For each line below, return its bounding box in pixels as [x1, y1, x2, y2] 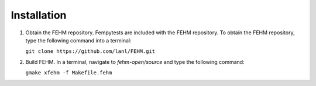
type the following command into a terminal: [25, 37, 132, 44]
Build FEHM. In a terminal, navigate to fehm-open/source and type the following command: [25, 58, 245, 65]
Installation [11, 9, 67, 21]
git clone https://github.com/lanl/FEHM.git [25, 48, 156, 55]
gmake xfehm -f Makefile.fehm [25, 70, 112, 76]
